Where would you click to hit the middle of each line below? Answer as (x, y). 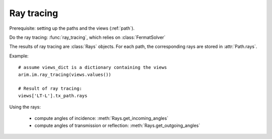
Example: (19, 56)
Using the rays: (25, 107)
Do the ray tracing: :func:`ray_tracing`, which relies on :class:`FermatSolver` (87, 37)
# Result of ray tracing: (50, 89)
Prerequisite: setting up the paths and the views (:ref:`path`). (72, 28)
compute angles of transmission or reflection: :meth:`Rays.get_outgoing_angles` (117, 125)
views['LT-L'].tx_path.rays (53, 95)
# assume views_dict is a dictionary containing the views (93, 67)
